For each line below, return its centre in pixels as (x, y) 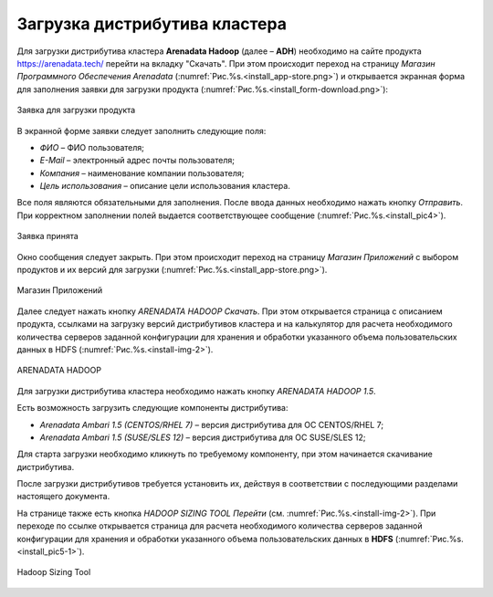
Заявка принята (48, 236)
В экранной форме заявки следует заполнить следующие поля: (142, 131)
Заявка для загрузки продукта (76, 110)
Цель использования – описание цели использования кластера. (165, 186)
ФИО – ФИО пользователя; (92, 147)
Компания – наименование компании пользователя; (142, 173)
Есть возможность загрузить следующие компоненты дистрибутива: (152, 408)
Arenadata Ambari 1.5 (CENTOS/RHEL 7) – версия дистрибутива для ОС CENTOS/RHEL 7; (211, 424)
